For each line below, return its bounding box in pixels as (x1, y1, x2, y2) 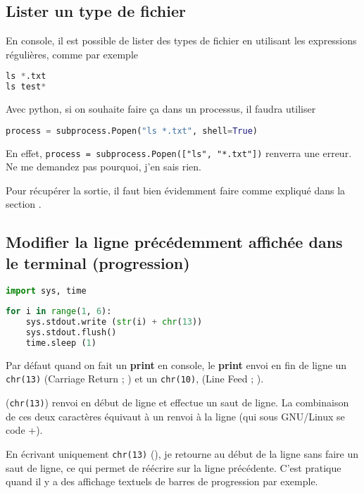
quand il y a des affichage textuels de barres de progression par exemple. (6, 474, 318, 489)
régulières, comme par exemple (6, 46, 138, 61)
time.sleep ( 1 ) (25, 338, 96, 349)
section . (6, 196, 42, 211)
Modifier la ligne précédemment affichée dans (6, 231, 343, 253)
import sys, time (6, 285, 87, 296)
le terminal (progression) (6, 251, 190, 273)
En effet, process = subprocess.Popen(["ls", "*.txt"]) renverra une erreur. (6, 145, 352, 160)
